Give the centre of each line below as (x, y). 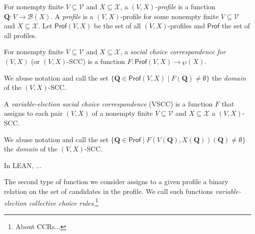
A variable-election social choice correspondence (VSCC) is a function (108, 103)
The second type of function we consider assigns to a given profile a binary (116, 181)
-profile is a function (185, 6)
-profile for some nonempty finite (169, 16)
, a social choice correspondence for (173, 52)
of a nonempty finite (122, 113)
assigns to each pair (33, 113)
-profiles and (186, 26)
